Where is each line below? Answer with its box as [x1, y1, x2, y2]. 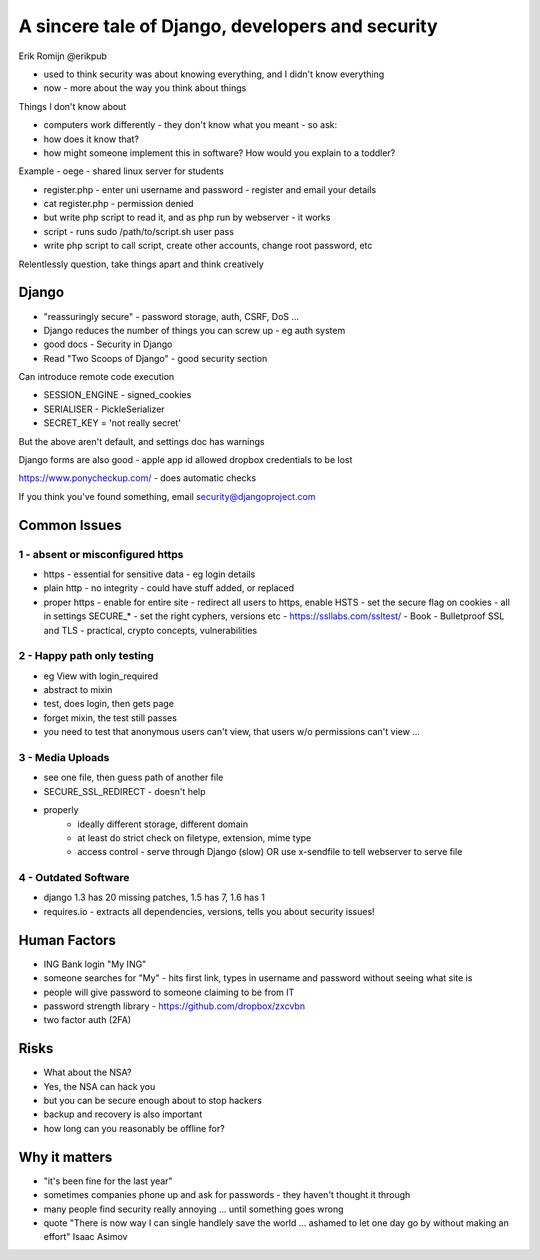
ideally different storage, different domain [77, 818, 249, 830]
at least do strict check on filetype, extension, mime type [77, 831, 312, 844]
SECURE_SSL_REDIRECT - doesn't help [43, 785, 206, 797]
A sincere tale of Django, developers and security [18, 15, 439, 37]
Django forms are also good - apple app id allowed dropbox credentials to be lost [18, 454, 353, 466]
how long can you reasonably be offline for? [43, 1122, 225, 1134]
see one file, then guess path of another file [43, 771, 224, 784]
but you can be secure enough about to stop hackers [43, 1095, 262, 1107]
